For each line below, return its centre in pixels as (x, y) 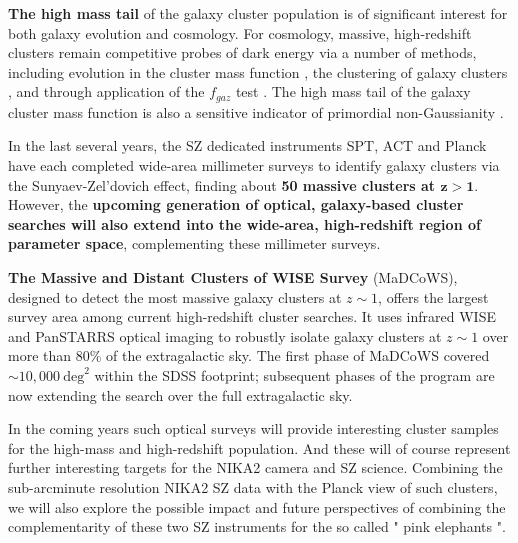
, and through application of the (106, 91)
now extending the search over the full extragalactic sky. (180, 394)
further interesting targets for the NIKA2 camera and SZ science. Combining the (255, 467)
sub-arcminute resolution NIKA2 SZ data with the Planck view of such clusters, (253, 486)
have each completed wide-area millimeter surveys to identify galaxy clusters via (254, 165)
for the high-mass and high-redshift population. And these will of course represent (259, 447)
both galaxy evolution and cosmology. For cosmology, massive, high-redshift (240, 32)
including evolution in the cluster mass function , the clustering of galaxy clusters (258, 71)
